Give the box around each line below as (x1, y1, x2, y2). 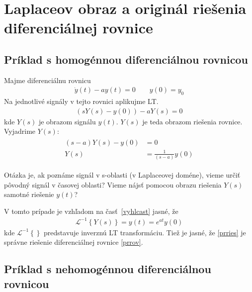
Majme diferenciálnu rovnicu (4, 75, 91, 85)
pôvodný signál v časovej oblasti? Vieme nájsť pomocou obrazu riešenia (4, 179, 222, 190)
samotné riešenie (4, 189, 54, 199)
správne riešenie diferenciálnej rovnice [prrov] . (4, 237, 143, 247)
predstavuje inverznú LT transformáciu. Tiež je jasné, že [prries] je (44, 227, 246, 237)
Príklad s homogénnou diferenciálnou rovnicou (4, 51, 248, 67)
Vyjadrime (4, 126, 36, 136)
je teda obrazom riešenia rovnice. (142, 116, 243, 126)
